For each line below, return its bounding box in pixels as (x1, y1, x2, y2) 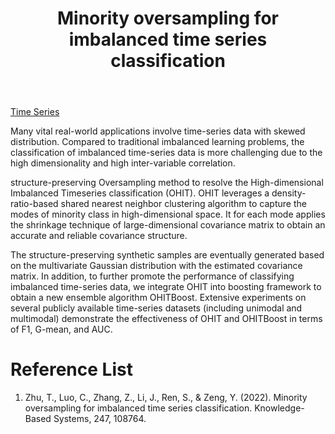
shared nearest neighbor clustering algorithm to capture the (60, 198, 307, 210)
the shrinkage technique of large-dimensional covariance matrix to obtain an (10, 219, 326, 231)
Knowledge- (254, 402, 305, 414)
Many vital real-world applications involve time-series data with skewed (10, 125, 306, 137)
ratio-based (10, 198, 59, 210)
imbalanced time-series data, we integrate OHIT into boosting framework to (10, 281, 322, 293)
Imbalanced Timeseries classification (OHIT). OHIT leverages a (10, 187, 270, 199)
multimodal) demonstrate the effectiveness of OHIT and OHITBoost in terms (10, 313, 323, 325)
